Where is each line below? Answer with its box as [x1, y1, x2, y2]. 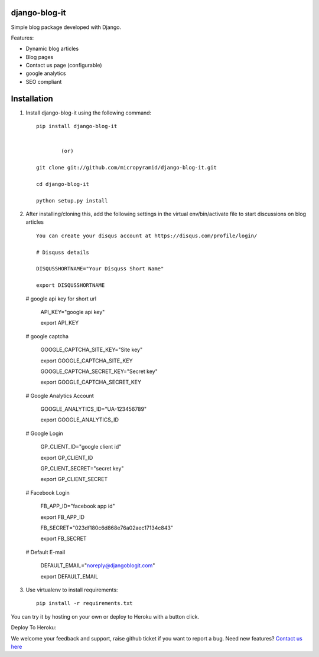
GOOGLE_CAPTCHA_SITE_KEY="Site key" [40, 346, 143, 354]
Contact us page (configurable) [25, 62, 103, 69]
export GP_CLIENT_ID [40, 454, 93, 461]
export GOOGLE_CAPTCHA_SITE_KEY [40, 357, 133, 364]
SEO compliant [25, 78, 62, 85]
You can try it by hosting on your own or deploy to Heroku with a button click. [11, 613, 200, 620]
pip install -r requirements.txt [36, 600, 133, 607]
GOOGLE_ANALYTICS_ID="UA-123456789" [40, 406, 147, 413]
